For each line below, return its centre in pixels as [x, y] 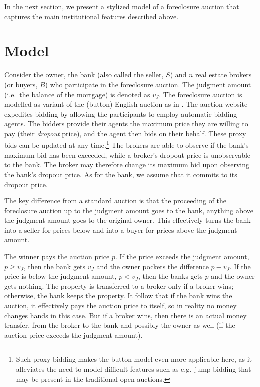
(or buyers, [21, 84]
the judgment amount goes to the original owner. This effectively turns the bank [128, 220]
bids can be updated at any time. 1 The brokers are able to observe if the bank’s [127, 144]
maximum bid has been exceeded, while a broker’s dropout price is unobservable [128, 154]
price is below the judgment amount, [61, 276]
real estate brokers [223, 75]
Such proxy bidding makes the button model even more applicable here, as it [134, 359]
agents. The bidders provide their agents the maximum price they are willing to [126, 123]
